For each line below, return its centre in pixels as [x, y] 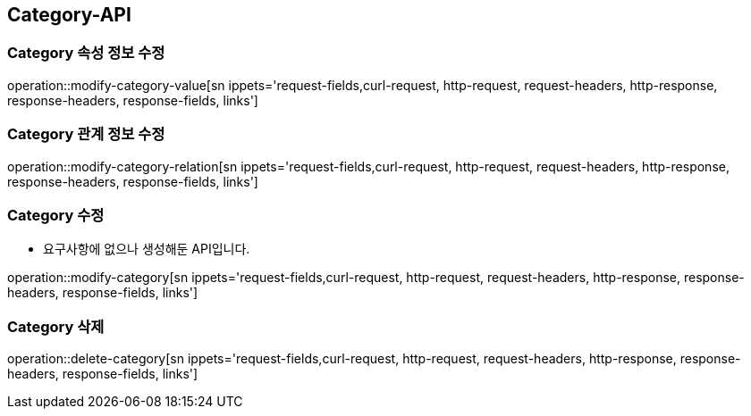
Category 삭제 [56, 326]
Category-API [69, 15]
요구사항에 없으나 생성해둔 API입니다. [147, 249]
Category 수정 [56, 215]
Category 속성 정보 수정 [86, 53]
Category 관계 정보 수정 [86, 134]
